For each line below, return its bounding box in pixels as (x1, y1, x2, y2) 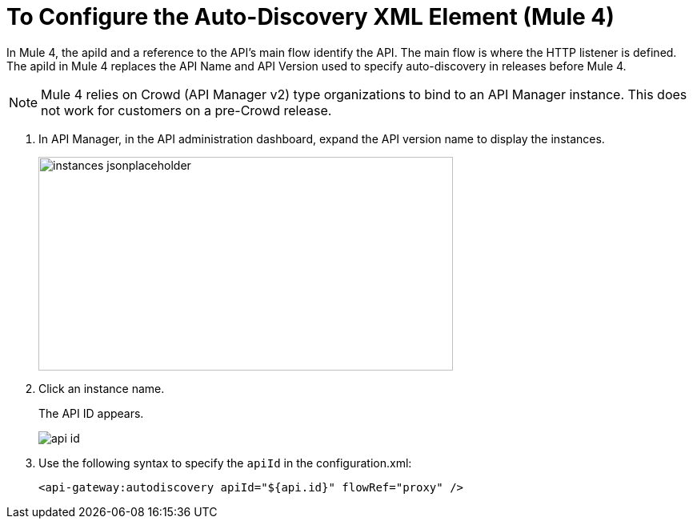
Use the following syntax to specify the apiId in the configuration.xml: (38, 455, 412, 470)
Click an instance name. (38, 381, 165, 395)
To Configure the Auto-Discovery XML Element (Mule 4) (6, 3, 615, 30)
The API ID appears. (38, 406, 144, 420)
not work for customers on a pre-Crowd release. (41, 102, 332, 118)
